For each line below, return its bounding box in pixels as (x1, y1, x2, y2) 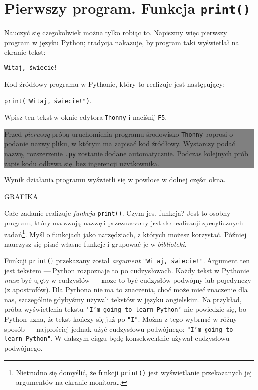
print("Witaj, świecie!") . (4, 95, 92, 106)
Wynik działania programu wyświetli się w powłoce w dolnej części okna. (4, 174, 226, 185)
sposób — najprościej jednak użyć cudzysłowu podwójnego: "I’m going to (4, 323, 233, 334)
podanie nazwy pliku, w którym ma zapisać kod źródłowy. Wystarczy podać (4, 138, 235, 149)
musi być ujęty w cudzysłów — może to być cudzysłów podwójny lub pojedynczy (4, 275, 251, 285)
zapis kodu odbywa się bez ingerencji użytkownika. (4, 158, 159, 168)
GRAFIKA (4, 191, 38, 201)
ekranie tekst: (4, 47, 46, 57)
